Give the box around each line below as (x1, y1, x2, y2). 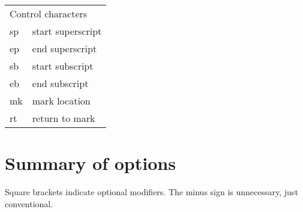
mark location (32, 94, 91, 108)
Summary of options (5, 151, 176, 175)
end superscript (32, 41, 97, 55)
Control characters (10, 7, 88, 20)
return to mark (32, 111, 95, 125)
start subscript (32, 59, 94, 73)
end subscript (32, 76, 89, 90)
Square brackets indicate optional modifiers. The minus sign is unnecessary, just (5, 186, 298, 198)
